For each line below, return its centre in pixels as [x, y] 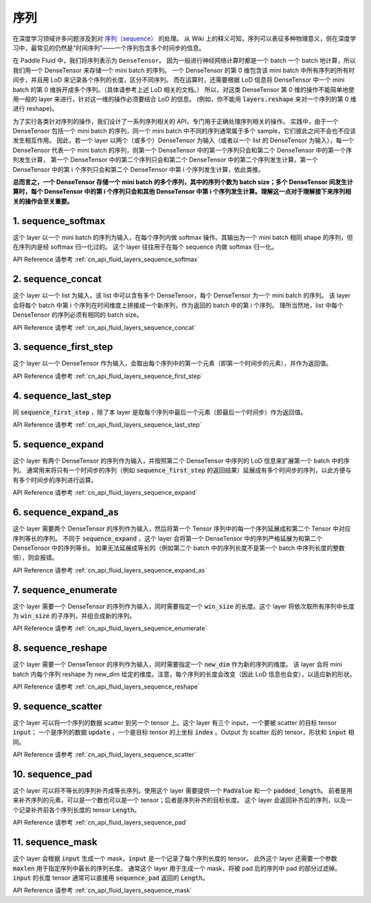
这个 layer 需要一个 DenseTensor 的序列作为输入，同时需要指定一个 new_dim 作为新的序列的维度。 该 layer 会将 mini [178, 665]
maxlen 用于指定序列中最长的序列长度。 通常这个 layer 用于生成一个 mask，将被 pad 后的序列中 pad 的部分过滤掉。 [177, 868]
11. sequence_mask [55, 842]
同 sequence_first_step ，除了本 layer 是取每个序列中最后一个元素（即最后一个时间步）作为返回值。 [160, 412]
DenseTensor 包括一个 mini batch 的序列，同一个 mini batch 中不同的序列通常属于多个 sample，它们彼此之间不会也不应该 [184, 131]
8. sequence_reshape [60, 648]
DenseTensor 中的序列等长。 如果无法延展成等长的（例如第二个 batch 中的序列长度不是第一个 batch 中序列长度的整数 [179, 548]
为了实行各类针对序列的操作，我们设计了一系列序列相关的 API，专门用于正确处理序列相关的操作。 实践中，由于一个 [176, 121]
